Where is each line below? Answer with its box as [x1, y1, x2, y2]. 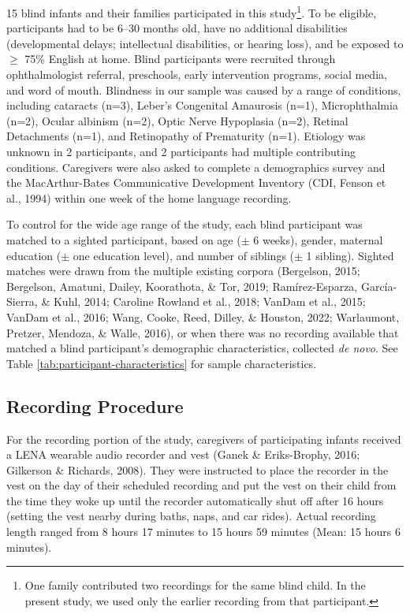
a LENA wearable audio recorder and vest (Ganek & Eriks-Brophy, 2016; [6, 446, 360, 463]
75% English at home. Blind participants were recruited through [24, 50, 336, 67]
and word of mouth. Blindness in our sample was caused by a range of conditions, [6, 81, 401, 98]
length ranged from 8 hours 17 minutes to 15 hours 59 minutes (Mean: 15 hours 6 [6, 523, 401, 540]
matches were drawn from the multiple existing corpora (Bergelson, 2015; [6, 262, 360, 279]
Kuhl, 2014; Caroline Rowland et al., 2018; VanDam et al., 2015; [53, 293, 366, 310]
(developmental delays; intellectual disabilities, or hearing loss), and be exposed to [6, 35, 404, 51]
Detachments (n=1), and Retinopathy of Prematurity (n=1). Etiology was [6, 128, 366, 144]
